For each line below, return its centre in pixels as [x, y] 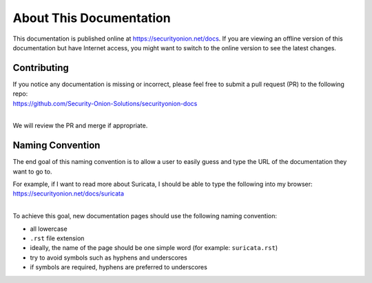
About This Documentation [92, 18]
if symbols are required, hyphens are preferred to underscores [119, 267]
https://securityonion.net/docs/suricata [68, 193]
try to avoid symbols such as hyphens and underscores [108, 258]
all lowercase [49, 229]
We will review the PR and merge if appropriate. [80, 126]
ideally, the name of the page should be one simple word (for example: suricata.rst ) [154, 248]
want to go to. [32, 171]
